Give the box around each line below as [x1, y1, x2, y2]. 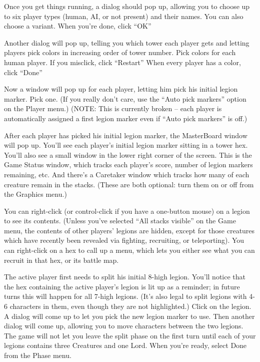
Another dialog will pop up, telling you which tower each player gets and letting [4, 37, 249, 48]
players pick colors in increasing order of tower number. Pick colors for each [4, 47, 236, 58]
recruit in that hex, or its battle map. [4, 254, 119, 265]
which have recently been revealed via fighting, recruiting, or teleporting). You [4, 235, 244, 245]
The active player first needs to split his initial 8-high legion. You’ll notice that [4, 271, 246, 282]
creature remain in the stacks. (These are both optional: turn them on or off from [4, 179, 254, 189]
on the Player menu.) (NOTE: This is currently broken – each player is [4, 103, 222, 114]
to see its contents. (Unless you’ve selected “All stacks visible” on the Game [4, 215, 236, 226]
